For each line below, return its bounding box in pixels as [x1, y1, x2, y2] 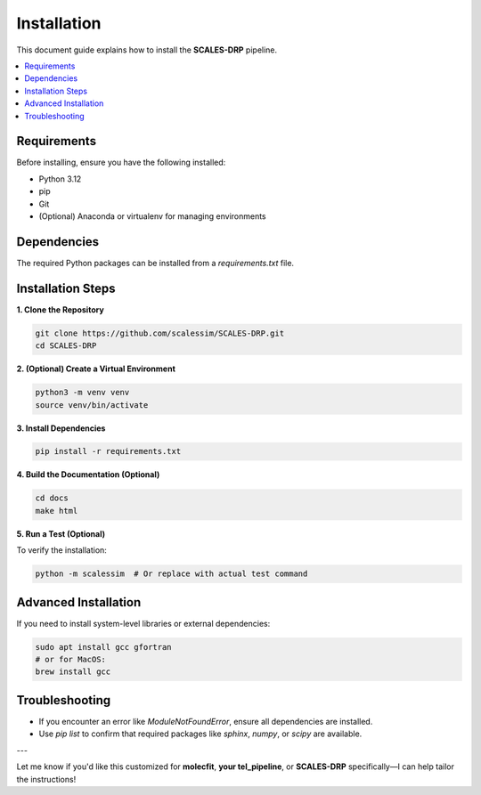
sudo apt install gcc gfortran [35, 642, 173, 652]
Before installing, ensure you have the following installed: [16, 157, 226, 168]
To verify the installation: [16, 545, 107, 556]
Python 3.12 [38, 174, 82, 184]
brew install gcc [35, 667, 111, 677]
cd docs [35, 493, 69, 503]
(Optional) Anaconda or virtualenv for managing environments [38, 210, 266, 222]
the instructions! [16, 774, 77, 784]
